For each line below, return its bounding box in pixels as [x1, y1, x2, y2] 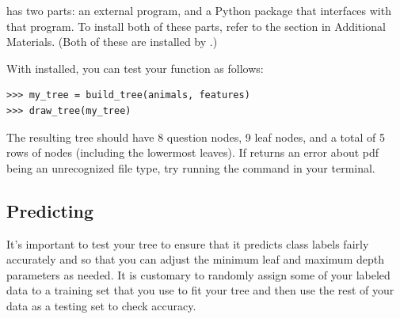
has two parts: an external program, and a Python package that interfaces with [6, 2, 391, 18]
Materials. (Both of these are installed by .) [6, 33, 218, 50]
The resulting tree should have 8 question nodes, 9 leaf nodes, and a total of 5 [6, 128, 386, 145]
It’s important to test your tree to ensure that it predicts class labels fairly [6, 235, 369, 252]
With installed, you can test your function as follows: [6, 59, 264, 76]
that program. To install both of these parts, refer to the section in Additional [6, 17, 386, 34]
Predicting [6, 198, 93, 222]
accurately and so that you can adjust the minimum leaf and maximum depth [6, 251, 384, 268]
